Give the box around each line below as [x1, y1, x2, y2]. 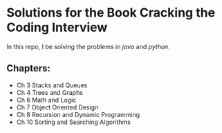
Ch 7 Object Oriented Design [16, 103, 99, 112]
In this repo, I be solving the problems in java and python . [6, 42, 171, 51]
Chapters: [6, 62, 51, 74]
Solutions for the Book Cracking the [6, 5, 216, 21]
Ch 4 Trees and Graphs [16, 88, 84, 96]
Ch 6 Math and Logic [16, 96, 77, 104]
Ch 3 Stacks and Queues [16, 81, 88, 89]
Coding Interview [6, 19, 108, 35]
